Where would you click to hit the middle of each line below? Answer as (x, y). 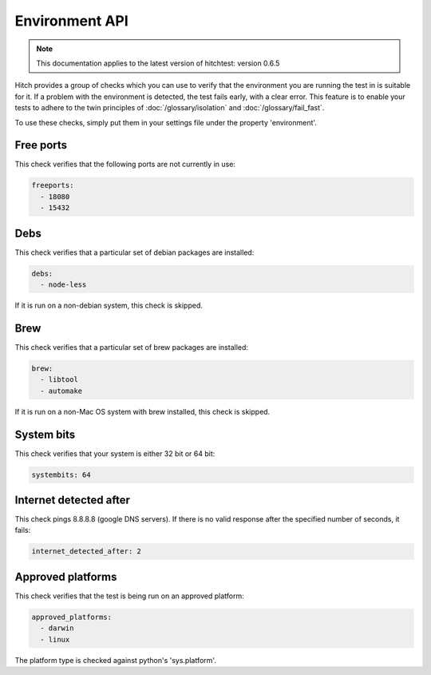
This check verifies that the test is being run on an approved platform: (129, 596)
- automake (61, 391)
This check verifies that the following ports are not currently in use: (125, 165)
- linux (55, 639)
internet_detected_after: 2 (86, 552)
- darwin (57, 628)
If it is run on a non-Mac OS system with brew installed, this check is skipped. (142, 411)
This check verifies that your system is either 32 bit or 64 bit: (115, 453)
